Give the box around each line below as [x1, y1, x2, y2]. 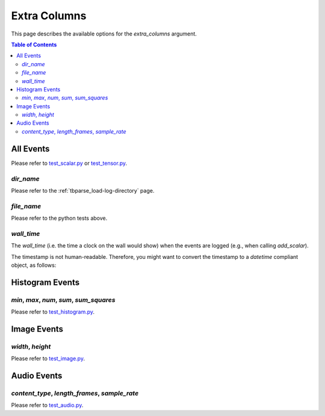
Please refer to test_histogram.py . [11, 308, 95, 315]
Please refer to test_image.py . [11, 355, 85, 362]
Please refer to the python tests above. [11, 214, 108, 222]
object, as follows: [11, 261, 57, 269]
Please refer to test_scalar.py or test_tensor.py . [11, 160, 128, 167]
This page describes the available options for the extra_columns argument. [11, 30, 197, 37]
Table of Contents [11, 41, 57, 48]
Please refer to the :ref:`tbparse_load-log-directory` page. [11, 187, 155, 194]
